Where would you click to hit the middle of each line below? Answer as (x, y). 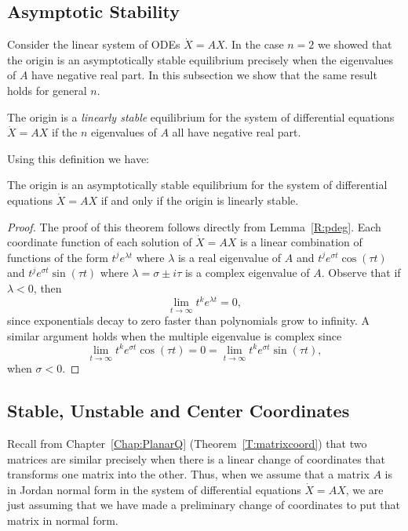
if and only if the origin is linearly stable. (200, 200)
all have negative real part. (237, 132)
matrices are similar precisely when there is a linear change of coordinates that (197, 458)
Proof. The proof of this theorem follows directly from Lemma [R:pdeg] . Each (194, 226)
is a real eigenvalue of (229, 257)
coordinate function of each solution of (100, 242)
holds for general (47, 90)
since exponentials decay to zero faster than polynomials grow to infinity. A (189, 320)
